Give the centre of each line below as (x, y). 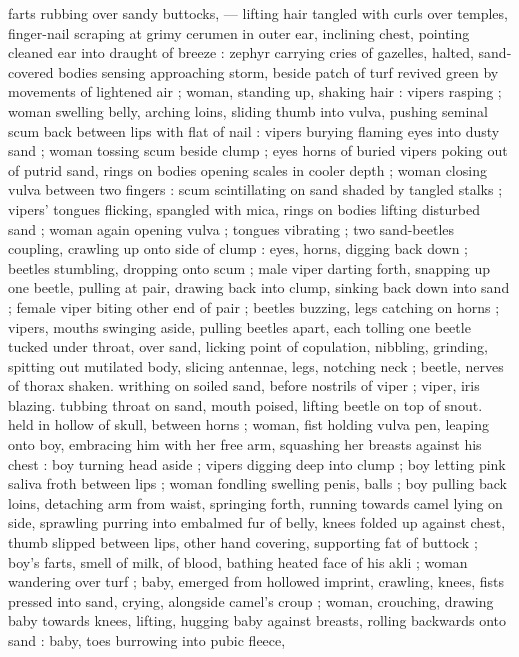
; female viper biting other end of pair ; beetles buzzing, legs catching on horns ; (254, 306)
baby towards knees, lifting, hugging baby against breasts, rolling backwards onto (257, 620)
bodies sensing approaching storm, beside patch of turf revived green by (278, 71)
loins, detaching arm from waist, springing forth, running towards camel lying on (255, 502)
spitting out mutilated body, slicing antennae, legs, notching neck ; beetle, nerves (256, 365)
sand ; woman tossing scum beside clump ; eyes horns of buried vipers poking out (258, 150)
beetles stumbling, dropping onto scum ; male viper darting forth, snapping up (249, 267)
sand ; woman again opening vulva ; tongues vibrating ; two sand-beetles (231, 228)
